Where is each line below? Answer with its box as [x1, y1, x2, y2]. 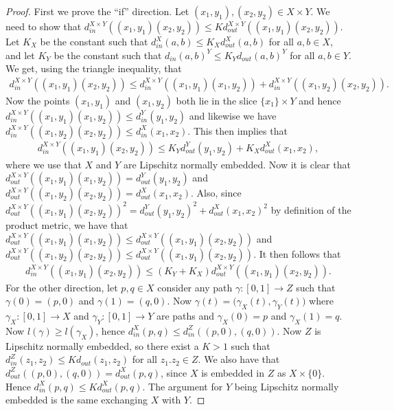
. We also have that [198, 352, 280, 366]
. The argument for [142, 379, 223, 393]
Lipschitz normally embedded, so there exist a [5, 338, 199, 353]
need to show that [5, 19, 82, 33]
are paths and [156, 308, 215, 322]
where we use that [5, 157, 82, 171]
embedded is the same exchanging [5, 392, 148, 407]
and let [5, 47, 35, 62]
